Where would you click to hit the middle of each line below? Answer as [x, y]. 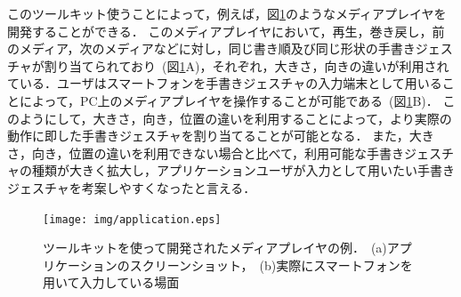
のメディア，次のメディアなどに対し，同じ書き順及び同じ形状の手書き [211, 48]
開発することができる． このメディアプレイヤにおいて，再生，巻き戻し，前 [226, 31]
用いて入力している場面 [111, 282]
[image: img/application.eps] [132, 219]
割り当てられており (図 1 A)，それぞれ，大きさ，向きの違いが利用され [247, 65]
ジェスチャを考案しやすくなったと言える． [132, 187]
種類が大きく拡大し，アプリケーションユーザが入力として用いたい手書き [243, 170]
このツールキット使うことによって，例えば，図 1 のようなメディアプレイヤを [227, 13]
